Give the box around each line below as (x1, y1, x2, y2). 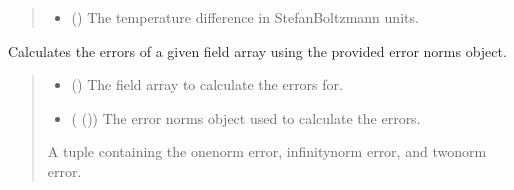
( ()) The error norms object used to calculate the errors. (71, 107, 421, 128)
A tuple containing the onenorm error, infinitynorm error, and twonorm (47, 141, 487, 162)
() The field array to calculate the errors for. (71, 74, 343, 95)
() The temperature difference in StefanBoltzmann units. (71, 7, 419, 27)
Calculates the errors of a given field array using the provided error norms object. (8, 40, 507, 61)
